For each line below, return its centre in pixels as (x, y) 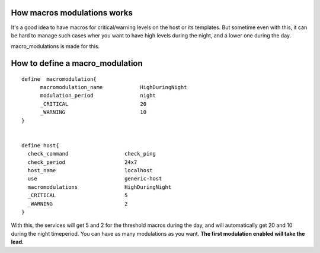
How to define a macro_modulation (77, 63)
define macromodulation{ (59, 79)
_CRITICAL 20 (93, 104)
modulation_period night (98, 96)
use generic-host (95, 179)
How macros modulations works (72, 13)
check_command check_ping (92, 154)
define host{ (40, 145)
